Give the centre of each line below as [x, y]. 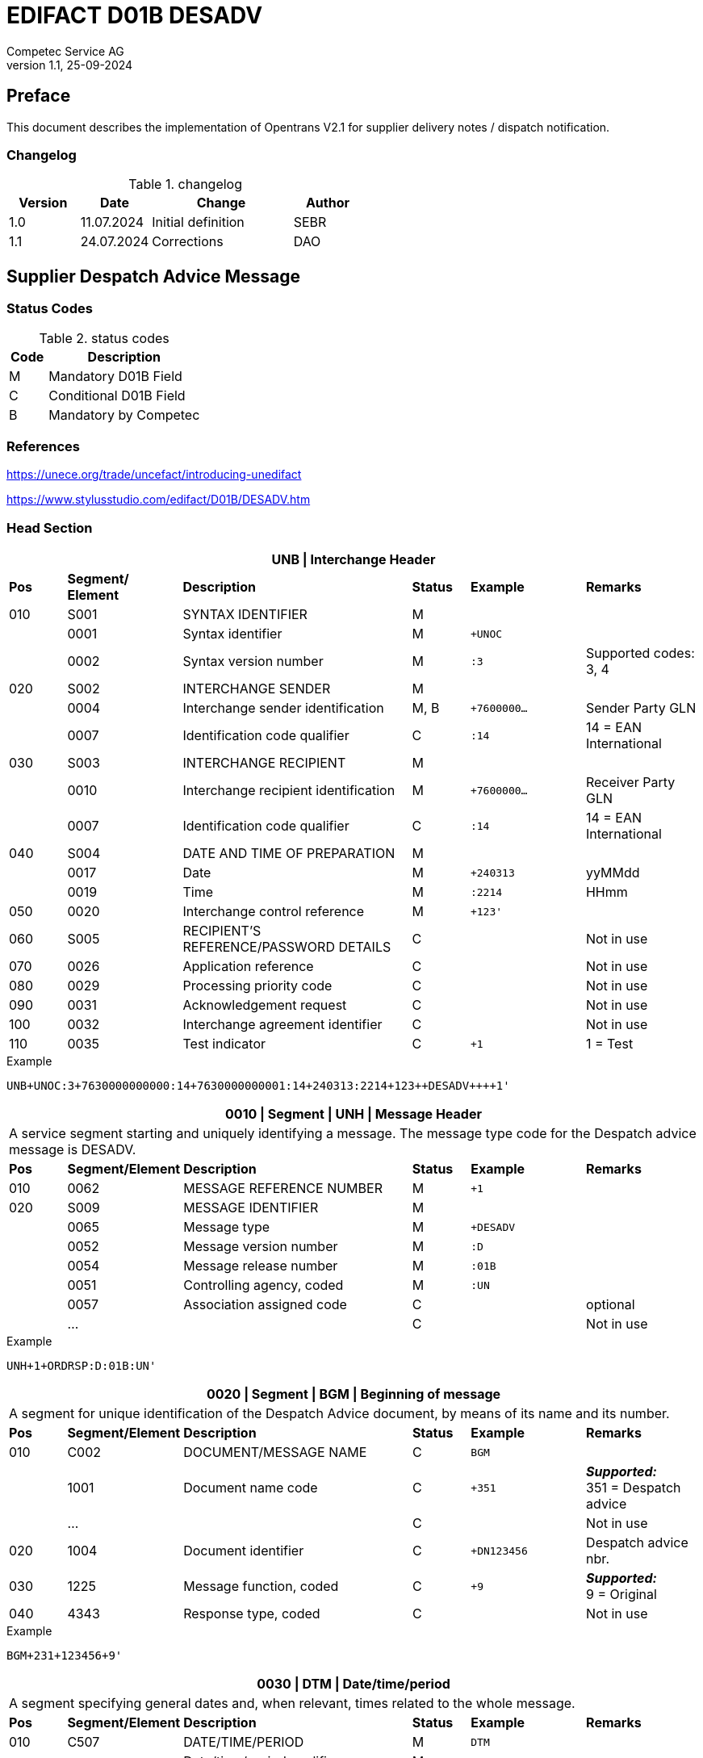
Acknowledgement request [265, 1005]
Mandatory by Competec [124, 414]
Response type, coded [252, 1614]
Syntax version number [253, 661]
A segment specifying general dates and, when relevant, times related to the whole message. [292, 1704]
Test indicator [224, 1044]
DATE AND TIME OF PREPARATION [289, 854]
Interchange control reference [274, 912]
